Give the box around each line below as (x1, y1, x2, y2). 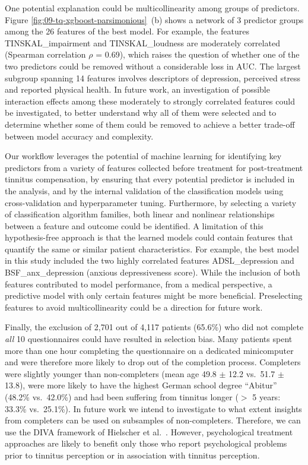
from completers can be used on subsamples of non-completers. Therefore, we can (5, 414, 301, 426)
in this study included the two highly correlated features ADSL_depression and (5, 254, 294, 267)
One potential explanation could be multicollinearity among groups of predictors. (5, 2, 300, 14)
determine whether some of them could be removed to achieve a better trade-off (5, 118, 295, 130)
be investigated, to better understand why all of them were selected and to (5, 106, 277, 119)
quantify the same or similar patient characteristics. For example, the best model (5, 242, 299, 255)
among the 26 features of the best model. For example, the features (5, 25, 249, 37)
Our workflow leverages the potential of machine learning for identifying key (5, 150, 282, 162)
